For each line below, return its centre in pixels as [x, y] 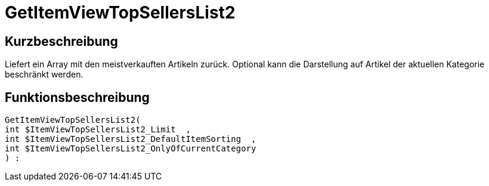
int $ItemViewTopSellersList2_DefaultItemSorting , [131, 139]
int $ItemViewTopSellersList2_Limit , [98, 130]
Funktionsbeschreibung [77, 97]
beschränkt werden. [44, 75]
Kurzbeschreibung [61, 41]
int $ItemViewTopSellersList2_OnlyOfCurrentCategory [131, 149]
